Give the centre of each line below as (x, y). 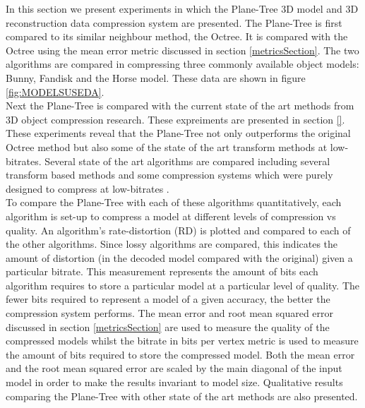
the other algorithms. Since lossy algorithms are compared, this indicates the (172, 244)
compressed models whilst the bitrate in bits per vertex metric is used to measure (182, 341)
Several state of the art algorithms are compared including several (187, 161)
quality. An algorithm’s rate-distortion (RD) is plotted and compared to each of (178, 230)
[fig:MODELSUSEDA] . (55, 91)
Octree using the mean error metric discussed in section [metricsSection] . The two (182, 50)
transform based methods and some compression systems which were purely (169, 175)
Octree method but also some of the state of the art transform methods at (167, 146)
